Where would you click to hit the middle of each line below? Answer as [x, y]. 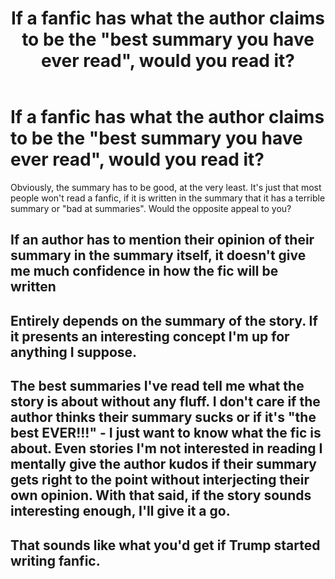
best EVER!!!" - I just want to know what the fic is [166, 433]
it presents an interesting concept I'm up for [150, 336]
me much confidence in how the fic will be [144, 271]
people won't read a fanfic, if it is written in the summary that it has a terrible [168, 198]
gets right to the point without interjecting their [160, 480]
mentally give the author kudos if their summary [163, 464]
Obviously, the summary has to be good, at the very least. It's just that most [166, 187]
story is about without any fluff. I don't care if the [165, 402]
